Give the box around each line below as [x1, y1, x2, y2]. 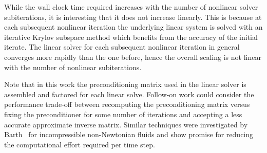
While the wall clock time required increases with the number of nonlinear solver [4, 2, 258, 12]
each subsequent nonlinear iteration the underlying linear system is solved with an [4, 21, 263, 32]
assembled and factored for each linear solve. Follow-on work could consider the [4, 89, 254, 99]
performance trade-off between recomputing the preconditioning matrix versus [4, 99, 250, 110]
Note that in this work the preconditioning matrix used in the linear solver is [4, 79, 246, 90]
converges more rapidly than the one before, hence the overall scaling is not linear [4, 51, 261, 62]
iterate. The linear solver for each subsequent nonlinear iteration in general [4, 41, 240, 52]
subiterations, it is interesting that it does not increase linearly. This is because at [4, 11, 262, 22]
